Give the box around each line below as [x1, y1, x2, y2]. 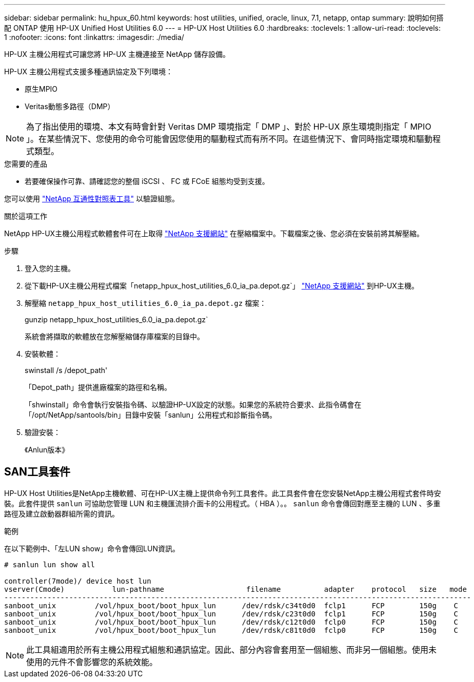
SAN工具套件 [4, 465, 71, 479]
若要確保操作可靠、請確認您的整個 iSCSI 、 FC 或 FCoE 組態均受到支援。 [25, 177, 269, 185]
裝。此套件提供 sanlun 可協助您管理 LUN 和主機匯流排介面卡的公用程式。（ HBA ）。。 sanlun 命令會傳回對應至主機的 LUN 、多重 [4, 499, 441, 508]
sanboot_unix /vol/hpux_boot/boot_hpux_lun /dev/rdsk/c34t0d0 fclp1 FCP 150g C [4, 601, 459, 610]
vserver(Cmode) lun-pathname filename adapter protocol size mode [4, 585, 467, 593]
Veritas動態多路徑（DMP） [25, 102, 115, 111]
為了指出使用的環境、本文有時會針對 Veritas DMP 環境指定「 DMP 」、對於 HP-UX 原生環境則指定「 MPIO [26, 121, 431, 132]
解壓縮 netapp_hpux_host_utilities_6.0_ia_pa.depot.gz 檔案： [25, 299, 267, 307]
